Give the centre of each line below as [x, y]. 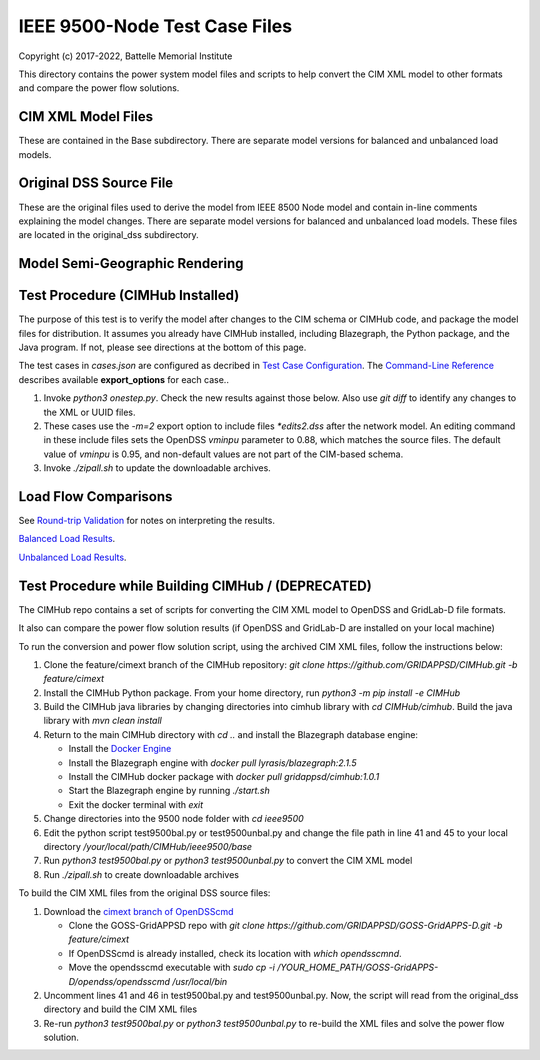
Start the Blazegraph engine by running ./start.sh [169, 791]
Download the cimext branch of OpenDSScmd [138, 911]
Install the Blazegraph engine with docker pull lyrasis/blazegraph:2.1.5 [212, 762]
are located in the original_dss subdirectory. [108, 235]
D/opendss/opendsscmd [119, 981]
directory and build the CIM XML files [120, 1009]
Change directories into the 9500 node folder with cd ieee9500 [173, 819]
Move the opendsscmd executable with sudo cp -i [171, 967]
